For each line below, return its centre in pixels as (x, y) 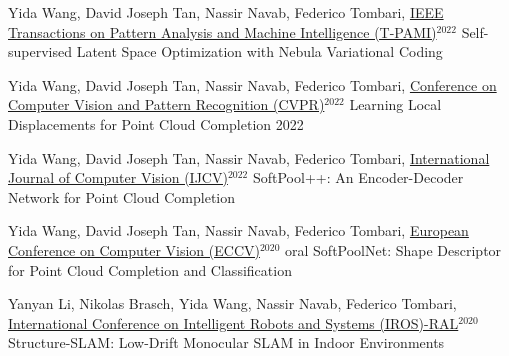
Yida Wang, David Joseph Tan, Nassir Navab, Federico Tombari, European (238, 230)
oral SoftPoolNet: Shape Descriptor (393, 249)
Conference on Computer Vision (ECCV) (134, 249)
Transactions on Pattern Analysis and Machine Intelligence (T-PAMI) (222, 31)
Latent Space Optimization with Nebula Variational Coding (259, 51)
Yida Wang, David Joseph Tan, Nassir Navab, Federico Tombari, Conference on (252, 84)
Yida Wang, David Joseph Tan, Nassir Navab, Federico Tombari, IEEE (226, 12)
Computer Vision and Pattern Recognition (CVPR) (166, 104)
